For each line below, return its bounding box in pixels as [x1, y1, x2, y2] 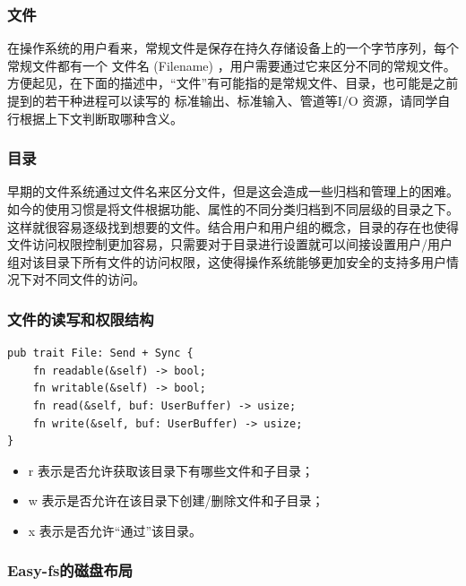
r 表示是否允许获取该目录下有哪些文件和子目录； [28, 461, 314, 479]
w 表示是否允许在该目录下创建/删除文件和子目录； [28, 491, 324, 510]
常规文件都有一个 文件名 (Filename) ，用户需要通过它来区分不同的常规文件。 [7, 56, 456, 74]
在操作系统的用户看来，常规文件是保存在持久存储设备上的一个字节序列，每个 [7, 39, 459, 57]
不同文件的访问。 [44, 270, 145, 289]
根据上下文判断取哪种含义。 [19, 108, 183, 127]
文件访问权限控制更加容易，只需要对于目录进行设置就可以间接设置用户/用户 [7, 235, 453, 254]
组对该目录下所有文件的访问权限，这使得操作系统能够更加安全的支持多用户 [7, 252, 446, 271]
